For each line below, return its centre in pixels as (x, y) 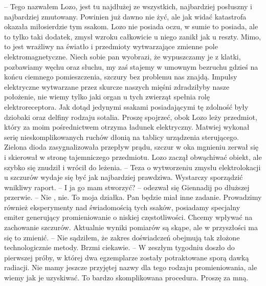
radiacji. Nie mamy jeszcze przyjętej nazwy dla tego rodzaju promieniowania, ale (131, 267)
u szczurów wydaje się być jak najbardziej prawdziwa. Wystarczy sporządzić (124, 177)
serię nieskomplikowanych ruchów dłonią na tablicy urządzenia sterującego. (121, 137)
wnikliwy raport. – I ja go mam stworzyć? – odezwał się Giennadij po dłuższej (127, 187)
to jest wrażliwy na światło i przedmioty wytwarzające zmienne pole (111, 46)
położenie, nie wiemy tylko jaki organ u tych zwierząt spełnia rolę (107, 97)
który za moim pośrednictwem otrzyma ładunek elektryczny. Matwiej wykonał (127, 127)
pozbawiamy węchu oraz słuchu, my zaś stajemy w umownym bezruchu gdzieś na (131, 66)
